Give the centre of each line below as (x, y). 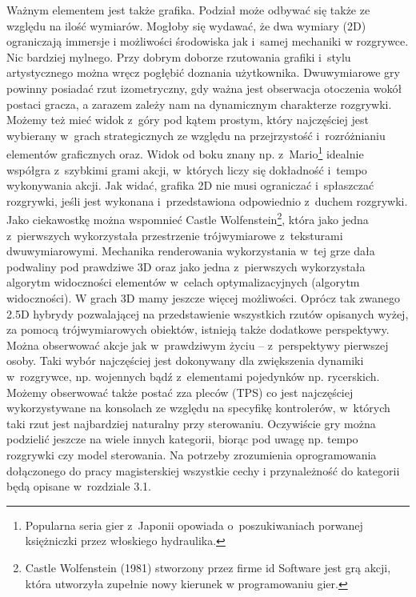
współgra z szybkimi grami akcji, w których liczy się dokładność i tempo (187, 169)
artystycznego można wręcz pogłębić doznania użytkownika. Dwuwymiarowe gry (203, 72)
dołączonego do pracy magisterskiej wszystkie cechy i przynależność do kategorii (203, 470)
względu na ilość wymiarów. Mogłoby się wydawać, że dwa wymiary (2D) (186, 25)
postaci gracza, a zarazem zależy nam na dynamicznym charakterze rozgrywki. (199, 104)
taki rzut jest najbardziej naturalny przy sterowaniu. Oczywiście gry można (191, 423)
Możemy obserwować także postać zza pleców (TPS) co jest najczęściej (180, 392)
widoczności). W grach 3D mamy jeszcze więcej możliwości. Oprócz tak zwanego (203, 298)
